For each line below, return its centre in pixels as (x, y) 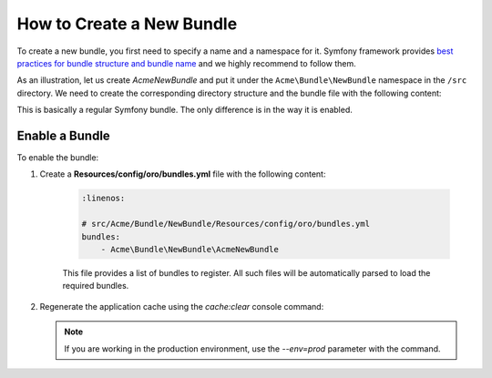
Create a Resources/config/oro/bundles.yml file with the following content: (183, 174)
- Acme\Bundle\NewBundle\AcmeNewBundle (190, 249)
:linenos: (103, 199)
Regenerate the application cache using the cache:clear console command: (182, 306)
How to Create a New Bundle (127, 24)
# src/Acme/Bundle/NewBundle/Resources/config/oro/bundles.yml (226, 224)
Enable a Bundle (64, 135)
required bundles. (96, 286)
